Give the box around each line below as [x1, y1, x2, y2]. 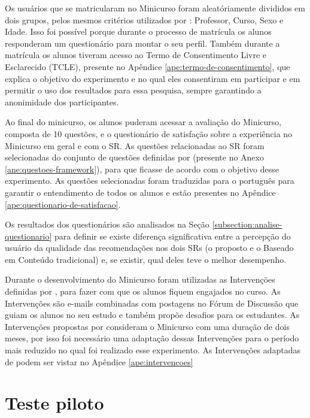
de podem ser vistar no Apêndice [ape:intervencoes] [5, 355, 193, 368]
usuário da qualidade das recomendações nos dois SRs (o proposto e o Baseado [5, 241, 294, 254]
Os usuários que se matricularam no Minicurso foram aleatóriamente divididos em [5, 2, 305, 14]
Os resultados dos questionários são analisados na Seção [5, 218, 209, 231]
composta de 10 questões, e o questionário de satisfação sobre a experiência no [5, 127, 293, 140]
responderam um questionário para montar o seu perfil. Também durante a [5, 37, 280, 49]
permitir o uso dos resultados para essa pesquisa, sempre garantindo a [5, 84, 262, 96]
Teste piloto [5, 390, 104, 415]
